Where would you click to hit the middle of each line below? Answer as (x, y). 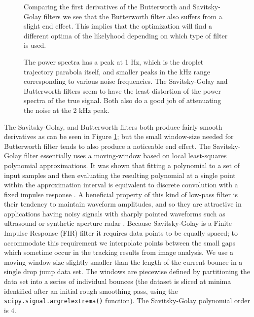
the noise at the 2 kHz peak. (67, 110)
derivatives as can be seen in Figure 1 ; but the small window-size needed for (119, 136)
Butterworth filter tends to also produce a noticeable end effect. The (107, 146)
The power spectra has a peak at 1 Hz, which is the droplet (114, 61)
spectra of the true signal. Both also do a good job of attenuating (123, 100)
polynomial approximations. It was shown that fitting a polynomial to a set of (122, 165)
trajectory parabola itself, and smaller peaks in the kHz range (117, 71)
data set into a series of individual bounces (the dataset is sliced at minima (118, 281)
